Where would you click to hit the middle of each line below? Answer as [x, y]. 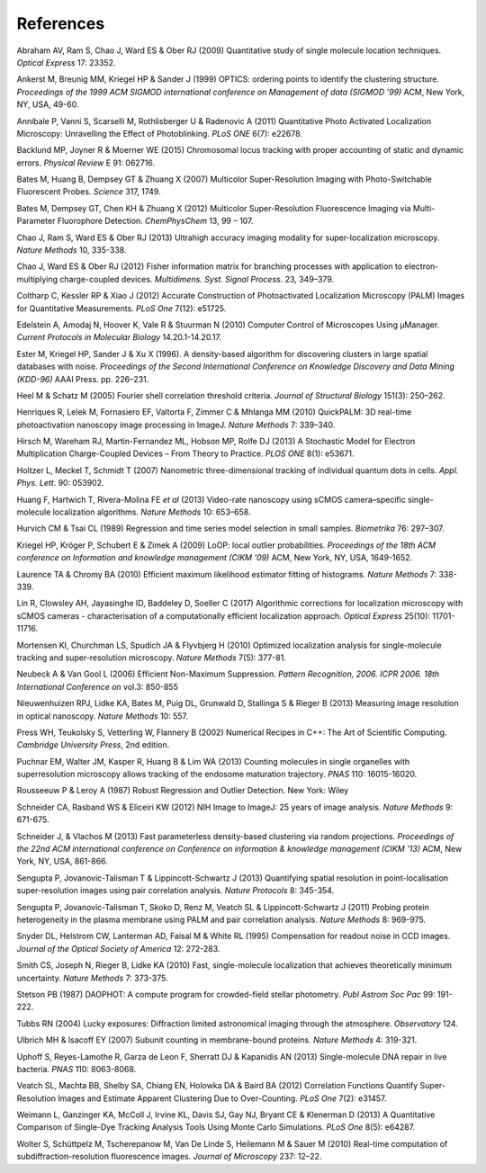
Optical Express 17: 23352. [66, 62]
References [61, 23]
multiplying [37, 279]
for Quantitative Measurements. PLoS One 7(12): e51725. [121, 308]
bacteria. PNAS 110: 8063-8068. [76, 1069]
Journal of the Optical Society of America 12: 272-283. [118, 948]
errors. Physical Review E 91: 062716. [85, 163]
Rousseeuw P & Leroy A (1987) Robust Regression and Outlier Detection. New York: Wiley [183, 791]
